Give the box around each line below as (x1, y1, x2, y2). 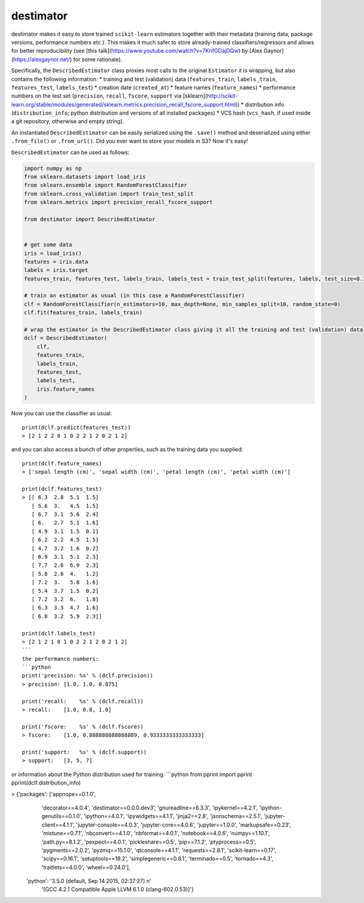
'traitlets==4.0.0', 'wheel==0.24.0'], (41, 864, 130, 871)
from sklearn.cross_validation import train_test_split (24, 190, 194, 197)
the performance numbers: (22, 655, 99, 662)
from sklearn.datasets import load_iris (24, 174, 146, 180)
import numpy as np (24, 164, 82, 172)
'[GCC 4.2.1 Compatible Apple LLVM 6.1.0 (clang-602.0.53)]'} (41, 886, 194, 893)
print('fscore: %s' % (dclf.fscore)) (22, 723, 144, 730)
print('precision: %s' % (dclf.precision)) (22, 672, 153, 679)
